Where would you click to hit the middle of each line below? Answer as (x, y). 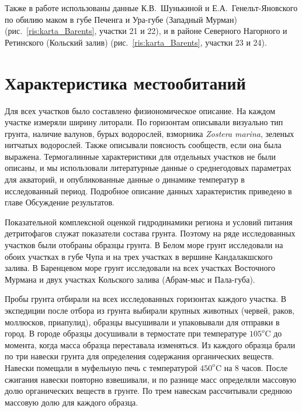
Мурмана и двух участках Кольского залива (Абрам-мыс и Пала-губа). (130, 279)
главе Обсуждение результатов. (60, 202)
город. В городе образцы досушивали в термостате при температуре (126, 333)
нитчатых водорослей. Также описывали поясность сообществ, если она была (143, 145)
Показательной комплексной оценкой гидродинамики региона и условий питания (149, 222)
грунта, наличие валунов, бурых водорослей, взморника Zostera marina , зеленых (150, 133)
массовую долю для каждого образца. (72, 402)
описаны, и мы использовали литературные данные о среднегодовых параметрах (148, 168)
